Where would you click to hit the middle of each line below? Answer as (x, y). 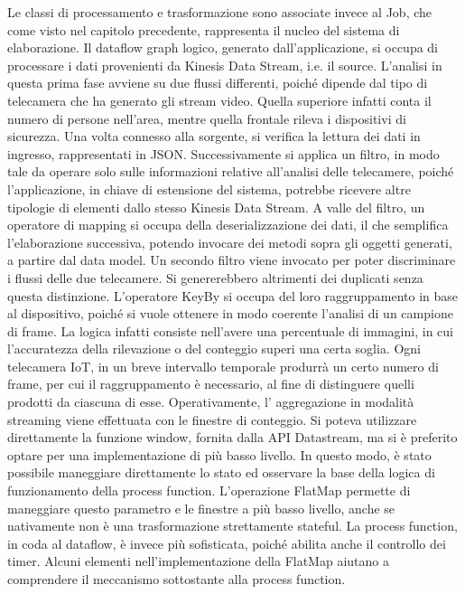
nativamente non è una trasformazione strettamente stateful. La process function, (232, 526)
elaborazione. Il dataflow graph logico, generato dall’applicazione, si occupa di (223, 47)
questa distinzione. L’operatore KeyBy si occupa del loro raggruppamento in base (233, 295)
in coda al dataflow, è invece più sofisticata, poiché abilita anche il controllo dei (227, 543)
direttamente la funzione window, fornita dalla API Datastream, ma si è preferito (232, 437)
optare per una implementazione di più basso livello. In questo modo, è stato (219, 454)
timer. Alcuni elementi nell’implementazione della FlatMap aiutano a (198, 561)
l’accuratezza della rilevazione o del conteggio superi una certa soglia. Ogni (214, 349)
